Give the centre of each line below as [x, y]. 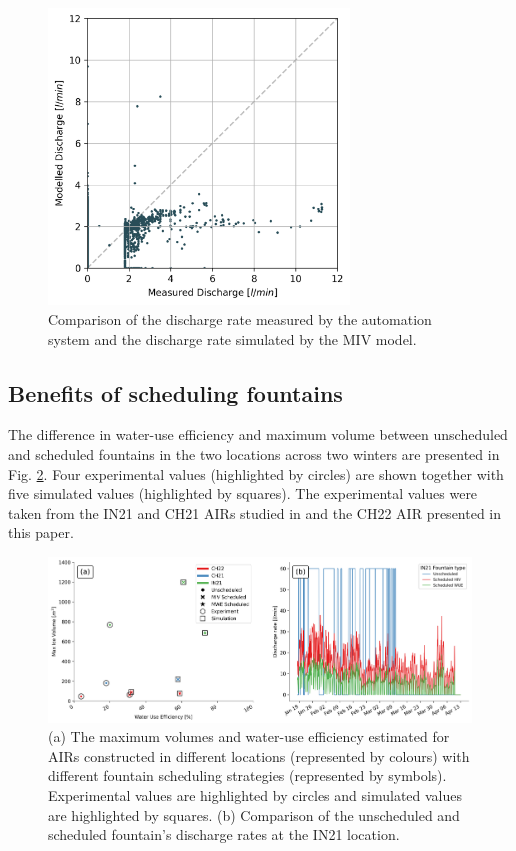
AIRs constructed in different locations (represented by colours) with [259, 755]
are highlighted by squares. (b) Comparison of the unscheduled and [254, 814]
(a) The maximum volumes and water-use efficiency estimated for [249, 736]
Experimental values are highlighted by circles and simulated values [255, 795]
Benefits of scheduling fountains [175, 392]
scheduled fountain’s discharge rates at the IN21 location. [224, 834]
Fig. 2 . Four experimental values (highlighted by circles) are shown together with [256, 473]
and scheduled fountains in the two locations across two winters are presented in [254, 453]
